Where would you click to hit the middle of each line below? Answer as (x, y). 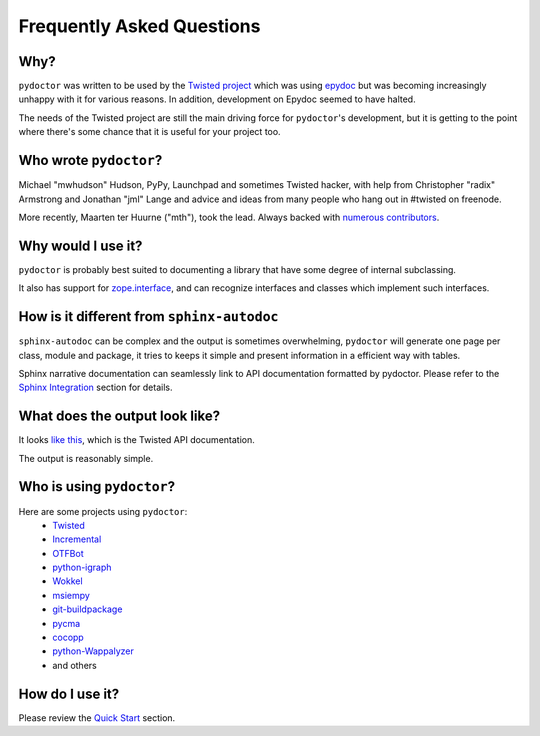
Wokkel (68, 581)
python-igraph (82, 567)
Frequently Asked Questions (139, 26)
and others (74, 665)
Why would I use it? (80, 245)
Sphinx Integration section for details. (95, 387)
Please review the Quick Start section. (97, 717)
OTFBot (68, 553)
